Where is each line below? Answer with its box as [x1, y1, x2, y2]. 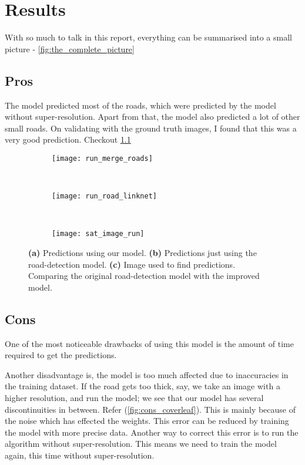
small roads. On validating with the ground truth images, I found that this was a [5, 122, 297, 134]
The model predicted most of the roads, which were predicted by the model [5, 99, 276, 111]
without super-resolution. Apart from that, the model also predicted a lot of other [5, 110, 300, 123]
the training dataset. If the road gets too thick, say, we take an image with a [5, 380, 280, 392]
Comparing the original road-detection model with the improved [28, 269, 260, 282]
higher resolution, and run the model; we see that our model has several [5, 392, 264, 403]
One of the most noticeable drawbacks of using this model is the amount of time [5, 337, 294, 349]
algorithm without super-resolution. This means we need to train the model [5, 437, 277, 450]
